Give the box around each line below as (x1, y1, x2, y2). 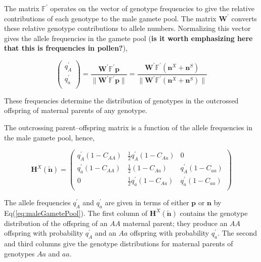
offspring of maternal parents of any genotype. (4, 105, 148, 116)
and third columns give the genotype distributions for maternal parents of (4, 238, 233, 249)
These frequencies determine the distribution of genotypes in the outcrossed (4, 95, 239, 105)
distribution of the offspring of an (4, 217, 108, 228)
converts (231, 13, 257, 23)
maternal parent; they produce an (122, 217, 228, 228)
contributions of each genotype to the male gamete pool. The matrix (4, 13, 216, 23)
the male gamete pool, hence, (4, 132, 95, 142)
